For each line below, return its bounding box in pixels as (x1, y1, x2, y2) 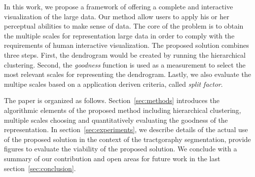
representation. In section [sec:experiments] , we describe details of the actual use (4, 124, 248, 135)
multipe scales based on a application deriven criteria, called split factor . (4, 78, 223, 89)
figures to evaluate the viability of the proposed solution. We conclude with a (4, 143, 237, 154)
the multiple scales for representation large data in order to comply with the (4, 30, 235, 40)
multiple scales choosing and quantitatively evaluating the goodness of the (4, 114, 228, 125)
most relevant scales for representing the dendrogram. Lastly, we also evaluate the (4, 69, 251, 79)
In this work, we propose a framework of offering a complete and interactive (4, 1, 233, 11)
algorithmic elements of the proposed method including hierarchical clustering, (4, 105, 241, 115)
